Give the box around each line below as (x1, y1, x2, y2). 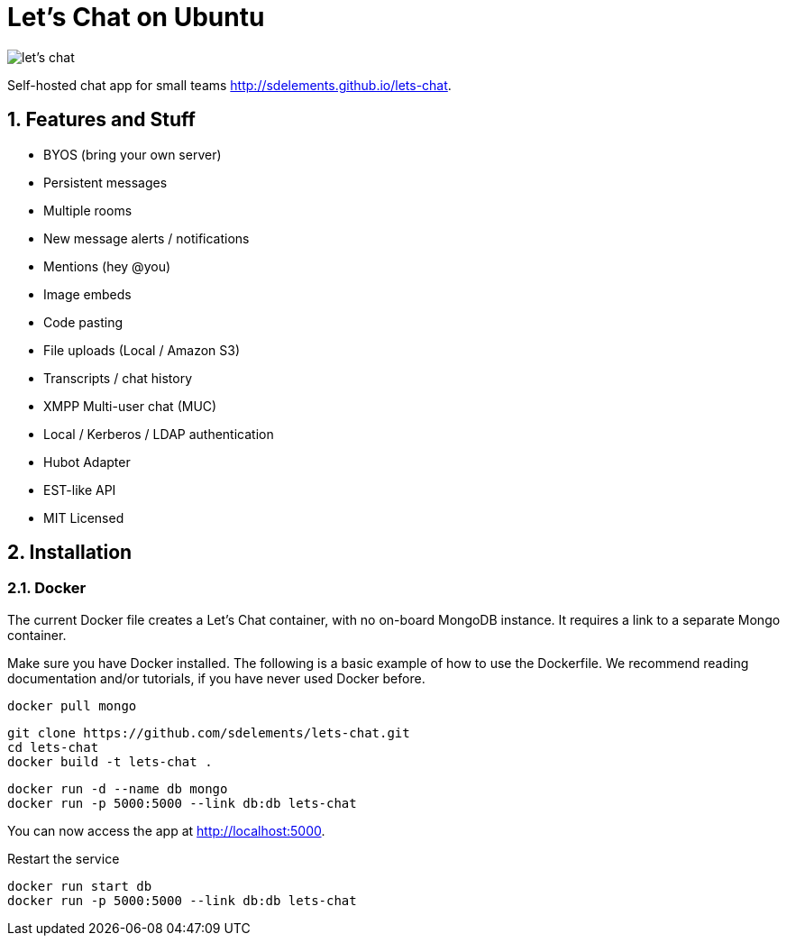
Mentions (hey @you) (43, 258, 171, 274)
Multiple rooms (43, 202, 133, 218)
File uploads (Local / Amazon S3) (43, 342, 241, 358)
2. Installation (7, 541, 133, 564)
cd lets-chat (7, 739, 99, 755)
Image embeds (43, 286, 132, 302)
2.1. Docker (7, 579, 87, 598)
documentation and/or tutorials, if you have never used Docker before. (7, 670, 426, 686)
